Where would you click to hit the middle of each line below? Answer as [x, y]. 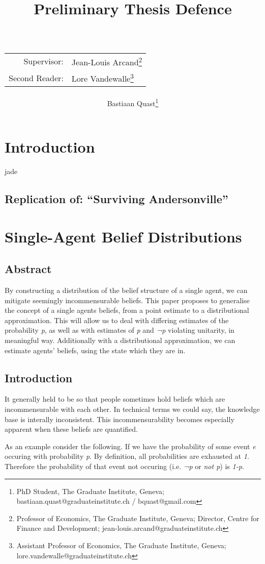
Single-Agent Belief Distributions [123, 236]
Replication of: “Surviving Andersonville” [116, 199]
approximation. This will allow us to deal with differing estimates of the [117, 320]
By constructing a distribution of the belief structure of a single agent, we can [126, 290]
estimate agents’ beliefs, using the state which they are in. [95, 350]
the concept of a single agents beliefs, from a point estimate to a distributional [127, 310]
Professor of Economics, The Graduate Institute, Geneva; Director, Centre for [138, 518]
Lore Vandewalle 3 [102, 78]
